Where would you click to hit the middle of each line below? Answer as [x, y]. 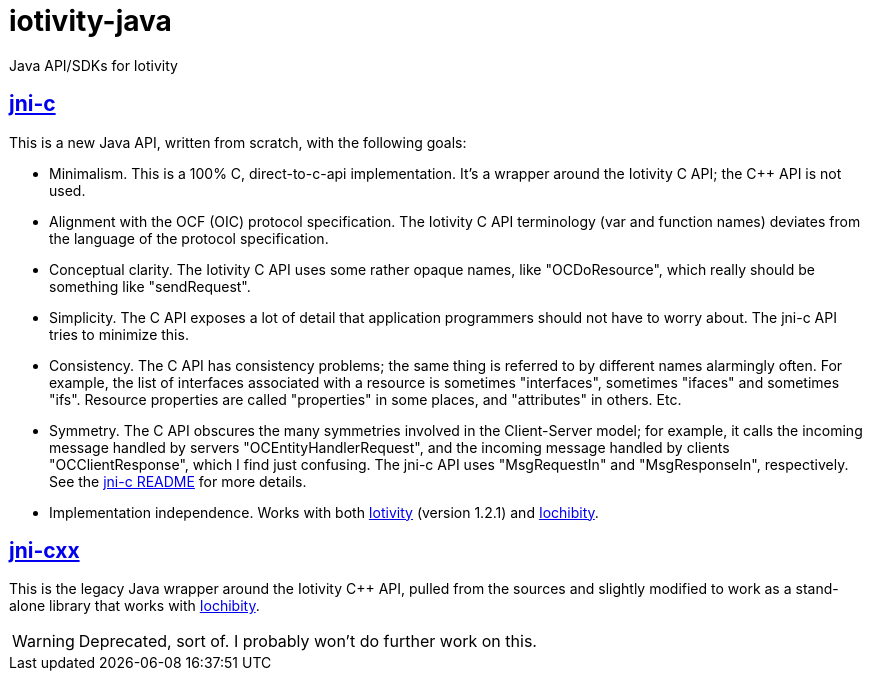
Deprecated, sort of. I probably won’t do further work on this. [307, 641]
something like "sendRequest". [150, 286]
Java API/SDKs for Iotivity [93, 65]
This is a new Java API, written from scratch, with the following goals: [238, 142]
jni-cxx [44, 551]
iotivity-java [90, 21]
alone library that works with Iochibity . [134, 606]
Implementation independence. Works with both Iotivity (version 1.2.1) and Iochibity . [324, 512]
